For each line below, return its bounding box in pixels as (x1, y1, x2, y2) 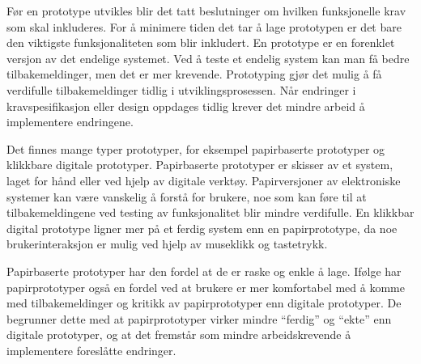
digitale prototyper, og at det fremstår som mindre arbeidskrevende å (6, 326, 351, 343)
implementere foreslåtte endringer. (6, 341, 176, 358)
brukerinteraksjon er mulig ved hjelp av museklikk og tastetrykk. (6, 235, 328, 252)
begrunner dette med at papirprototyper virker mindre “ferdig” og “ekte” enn (6, 310, 392, 327)
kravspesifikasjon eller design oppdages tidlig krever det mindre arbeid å (6, 97, 365, 114)
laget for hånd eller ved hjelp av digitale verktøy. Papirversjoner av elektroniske (6, 171, 401, 188)
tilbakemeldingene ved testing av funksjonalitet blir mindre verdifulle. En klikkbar (6, 204, 415, 221)
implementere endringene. (6, 113, 134, 130)
